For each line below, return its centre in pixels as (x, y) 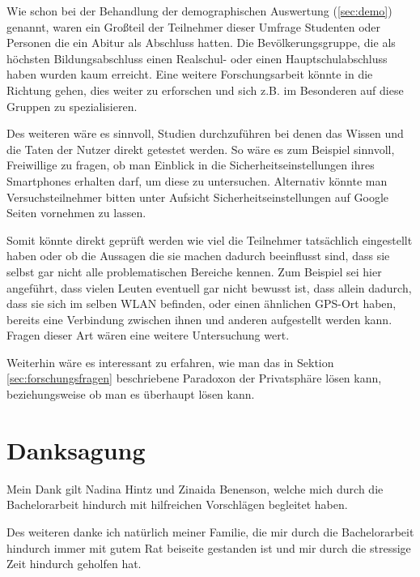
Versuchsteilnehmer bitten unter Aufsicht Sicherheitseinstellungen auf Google (197, 197)
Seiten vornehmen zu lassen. (76, 213)
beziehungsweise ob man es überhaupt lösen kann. (131, 394)
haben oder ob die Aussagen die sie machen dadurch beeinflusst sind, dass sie (198, 256)
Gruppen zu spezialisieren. (72, 106)
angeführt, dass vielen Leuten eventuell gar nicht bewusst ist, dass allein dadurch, (209, 287)
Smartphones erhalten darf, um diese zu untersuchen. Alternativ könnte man (197, 180)
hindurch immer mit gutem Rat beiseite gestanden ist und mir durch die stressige (209, 547)
